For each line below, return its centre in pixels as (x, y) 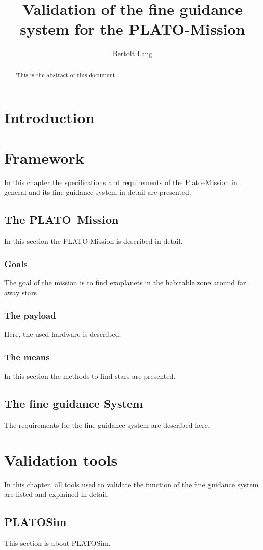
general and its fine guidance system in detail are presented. (98, 192)
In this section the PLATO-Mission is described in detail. (94, 241)
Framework (44, 157)
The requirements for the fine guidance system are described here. (107, 424)
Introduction (49, 117)
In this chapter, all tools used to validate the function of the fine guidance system (131, 484)
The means (27, 357)
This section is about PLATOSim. (57, 543)
